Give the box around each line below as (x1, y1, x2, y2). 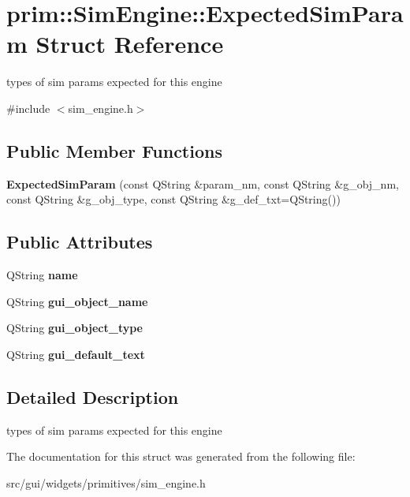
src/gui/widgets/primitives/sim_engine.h (6, 474, 206, 491)
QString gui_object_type (6, 319, 143, 336)
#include (6, 99, 50, 116)
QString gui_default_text (6, 346, 145, 362)
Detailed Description (6, 384, 179, 409)
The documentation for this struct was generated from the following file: (6, 448, 356, 465)
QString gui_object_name (6, 293, 148, 309)
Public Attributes (6, 230, 153, 254)
